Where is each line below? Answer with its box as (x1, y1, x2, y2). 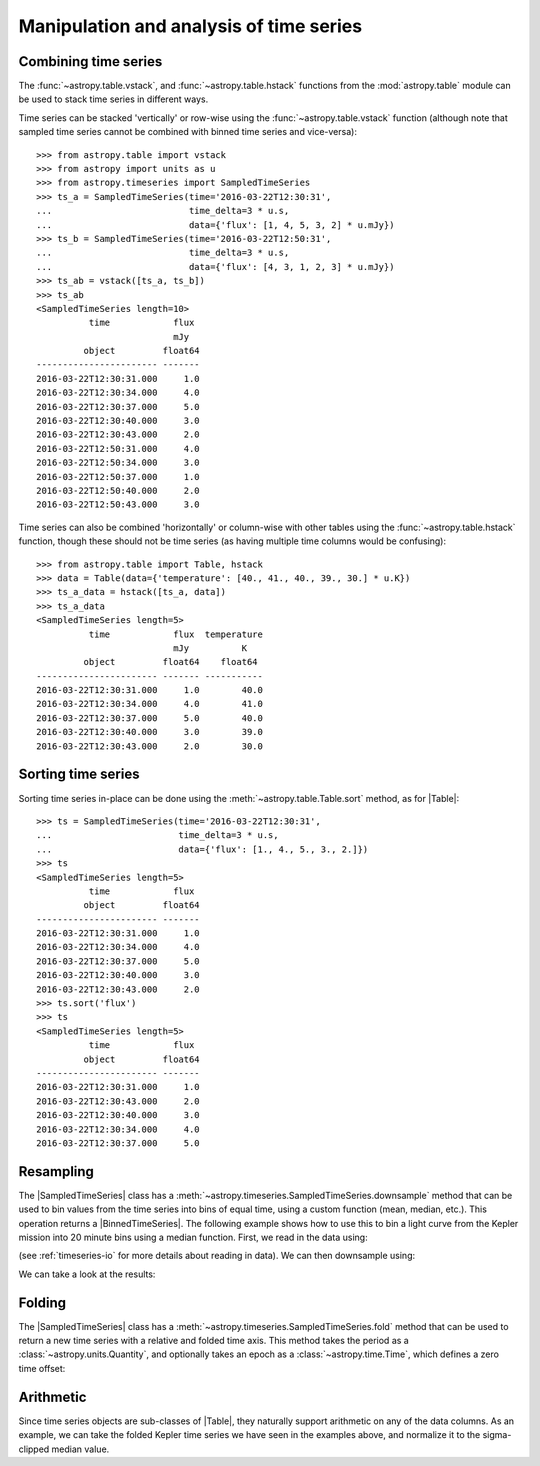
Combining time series (18, 53, 163, 70)
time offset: (18, 1362, 66, 1374)
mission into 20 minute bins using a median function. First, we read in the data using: (18, 1231, 369, 1243)
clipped (18, 1443, 50, 1455)
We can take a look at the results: (18, 1268, 156, 1280)
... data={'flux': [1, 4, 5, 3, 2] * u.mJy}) (36, 219, 395, 230)
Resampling (18, 1163, 95, 1180)
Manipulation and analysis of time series (18, 15, 363, 37)
